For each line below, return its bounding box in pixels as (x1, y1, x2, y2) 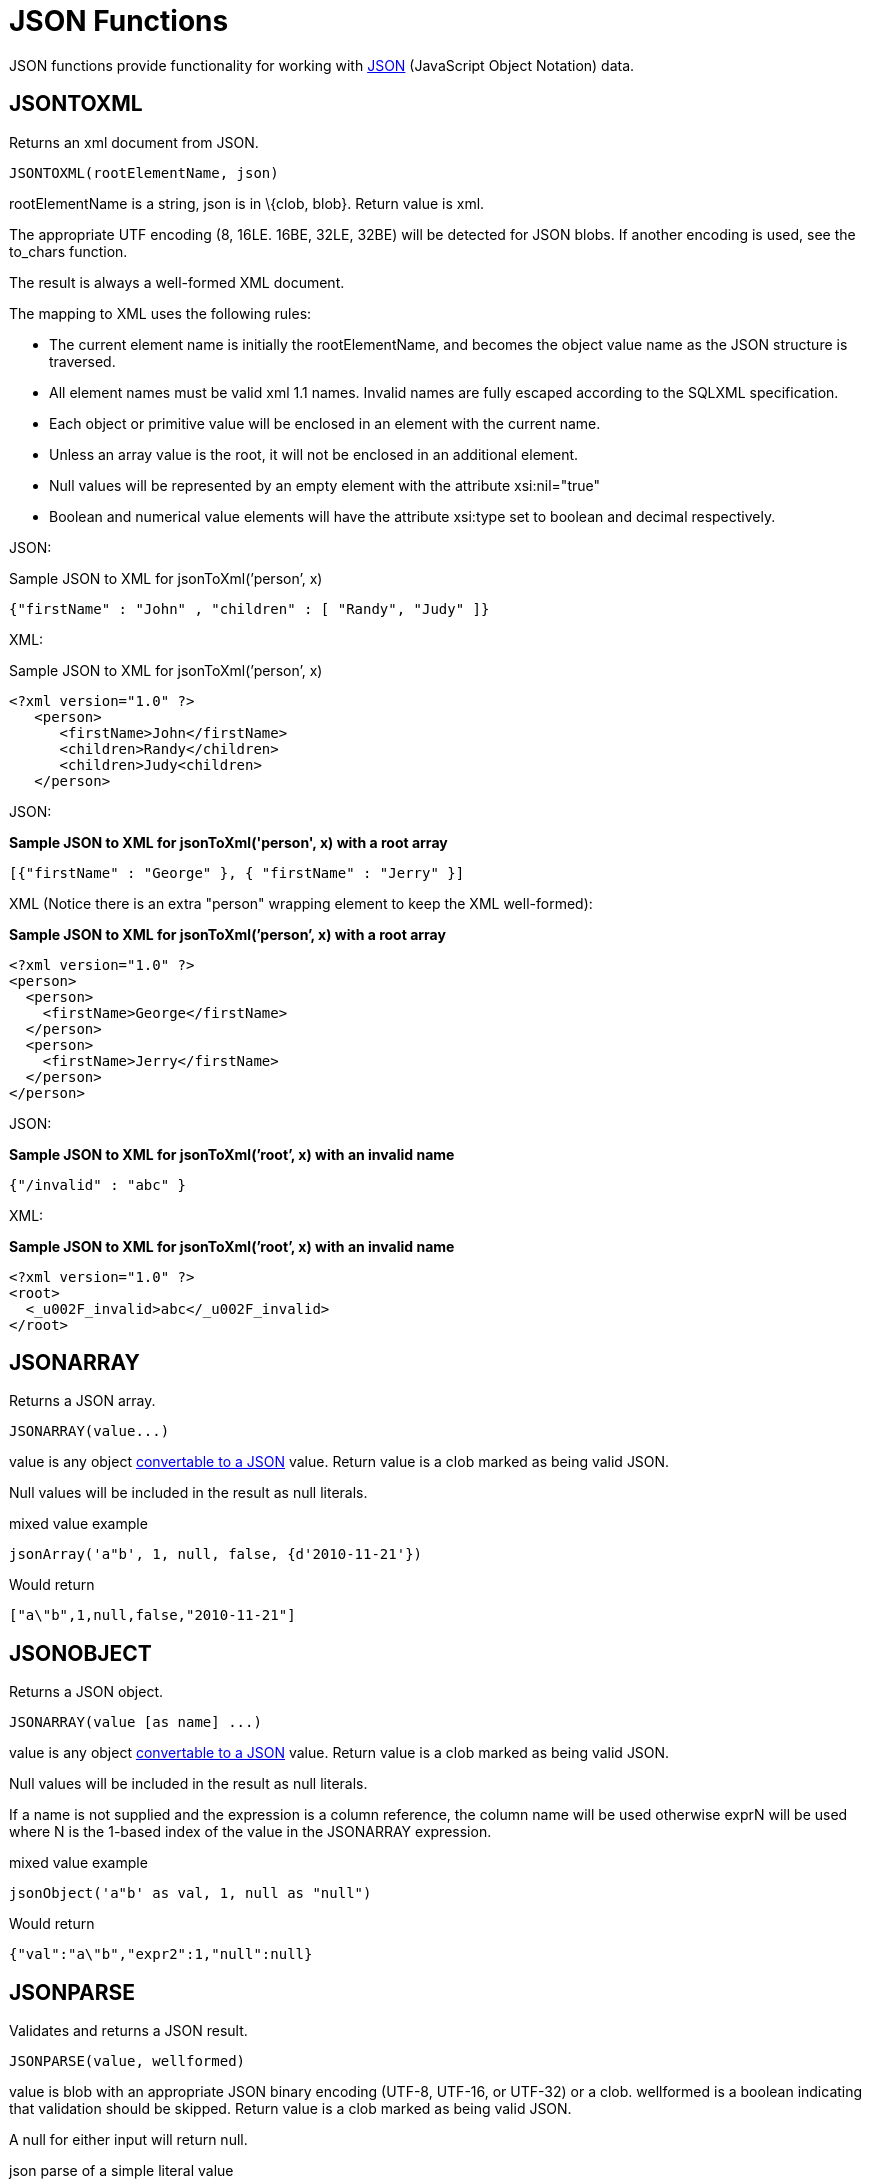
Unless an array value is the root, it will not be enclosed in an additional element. (49, 445, 579, 463)
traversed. (49, 352, 116, 370)
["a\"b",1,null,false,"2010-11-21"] (9, 1607, 296, 1624)
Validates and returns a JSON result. (9, 2022, 248, 2040)
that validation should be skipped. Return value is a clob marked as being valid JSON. (9, 2100, 572, 2118)
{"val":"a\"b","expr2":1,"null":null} (9, 1946, 313, 1963)
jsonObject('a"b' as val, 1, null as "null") (9, 1885, 372, 1902)
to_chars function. (9, 242, 128, 260)
